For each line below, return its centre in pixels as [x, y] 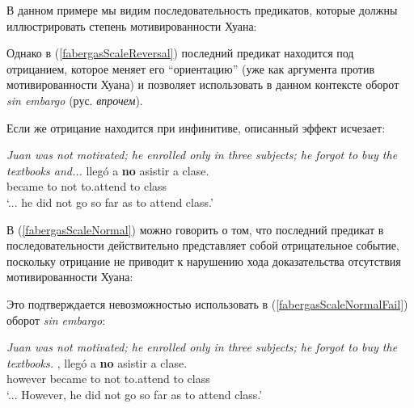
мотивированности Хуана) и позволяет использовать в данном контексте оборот [203, 84]
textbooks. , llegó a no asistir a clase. [97, 362]
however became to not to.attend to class [108, 379]
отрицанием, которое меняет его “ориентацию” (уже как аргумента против [191, 68]
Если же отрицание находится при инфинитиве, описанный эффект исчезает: [196, 127]
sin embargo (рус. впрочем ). [75, 100]
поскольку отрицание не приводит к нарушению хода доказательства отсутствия [204, 261]
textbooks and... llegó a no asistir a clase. [108, 170]
